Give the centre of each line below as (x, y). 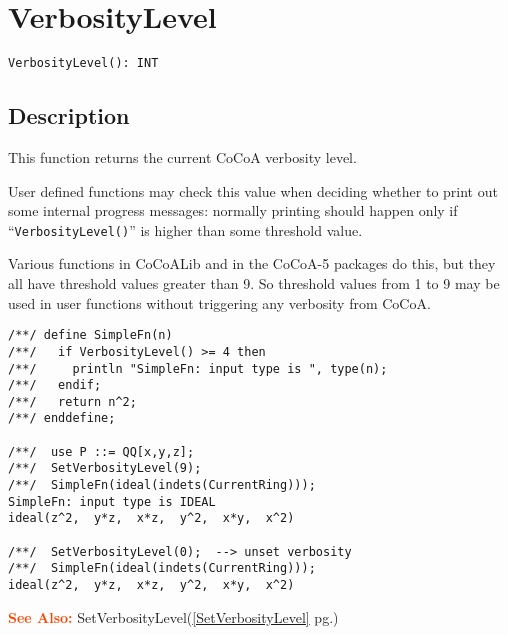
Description (69, 115)
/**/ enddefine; (62, 418)
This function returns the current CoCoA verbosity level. (182, 156)
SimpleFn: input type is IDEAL (112, 501)
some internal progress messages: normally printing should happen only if (233, 210)
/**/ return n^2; (72, 401)
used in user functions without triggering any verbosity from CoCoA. (219, 302)
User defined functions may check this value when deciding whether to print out (253, 190)
